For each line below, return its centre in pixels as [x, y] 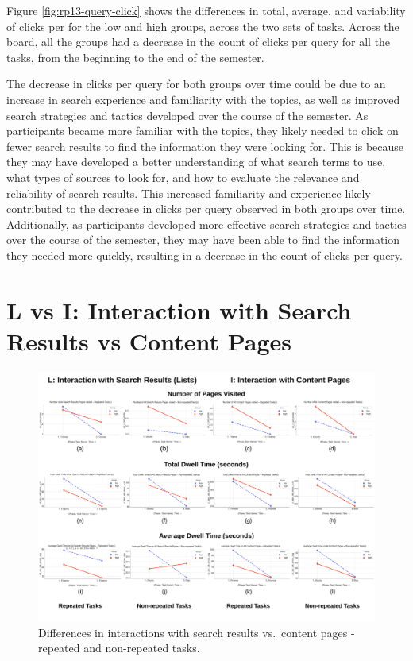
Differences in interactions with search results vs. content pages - [197, 632]
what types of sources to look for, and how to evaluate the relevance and [183, 177]
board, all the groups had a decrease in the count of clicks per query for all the [199, 42]
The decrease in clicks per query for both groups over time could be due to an [196, 84]
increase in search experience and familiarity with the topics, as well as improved [203, 99]
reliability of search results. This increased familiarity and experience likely [189, 193]
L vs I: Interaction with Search [179, 309]
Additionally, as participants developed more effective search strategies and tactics [206, 224]
